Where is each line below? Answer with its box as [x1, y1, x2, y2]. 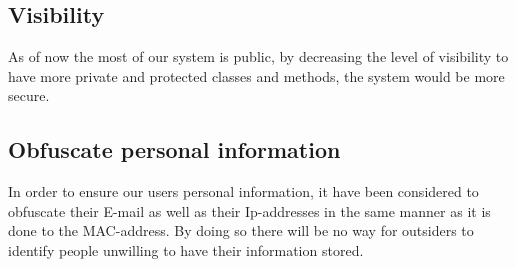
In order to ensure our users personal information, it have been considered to [8, 181, 479, 202]
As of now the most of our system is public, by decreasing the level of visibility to [8, 46, 509, 67]
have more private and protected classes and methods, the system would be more [8, 65, 505, 86]
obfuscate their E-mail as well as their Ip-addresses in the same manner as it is [8, 200, 491, 221]
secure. [8, 85, 50, 106]
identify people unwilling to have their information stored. [8, 239, 364, 260]
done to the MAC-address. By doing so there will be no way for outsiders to [8, 220, 474, 241]
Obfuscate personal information [8, 134, 341, 165]
